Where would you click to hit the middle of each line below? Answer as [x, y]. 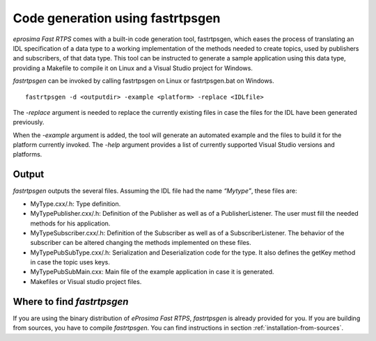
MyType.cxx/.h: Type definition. [76, 204]
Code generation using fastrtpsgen [117, 18]
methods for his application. [70, 223]
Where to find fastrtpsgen [71, 302]
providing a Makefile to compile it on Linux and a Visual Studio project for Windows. [133, 68]
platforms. [28, 154]
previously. [29, 122]
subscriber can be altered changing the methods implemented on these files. [141, 243]
